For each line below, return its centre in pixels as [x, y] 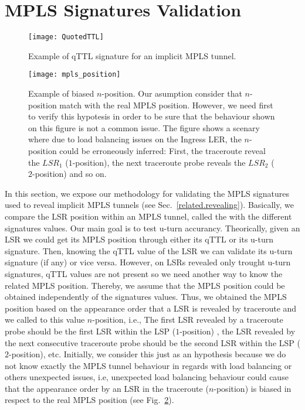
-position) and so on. [70, 174]
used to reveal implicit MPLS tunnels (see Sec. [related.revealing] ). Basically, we [149, 205]
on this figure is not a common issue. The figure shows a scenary [144, 127]
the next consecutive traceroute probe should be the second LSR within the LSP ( [152, 342]
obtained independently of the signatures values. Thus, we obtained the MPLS [146, 297]
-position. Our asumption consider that [172, 93]
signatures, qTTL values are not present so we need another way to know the [144, 273]
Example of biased [61, 93]
